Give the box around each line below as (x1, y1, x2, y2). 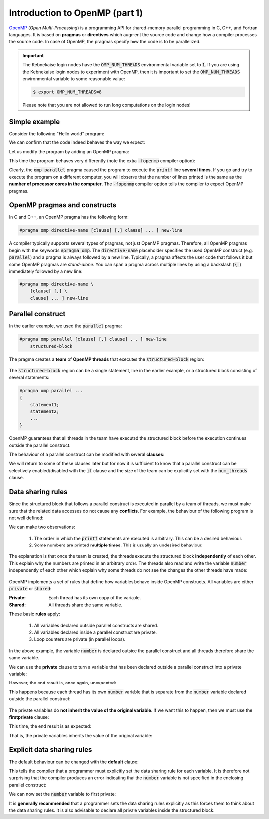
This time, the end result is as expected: (9, 723, 92, 729)
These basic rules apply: (9, 611, 60, 617)
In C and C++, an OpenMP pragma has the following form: (9, 214, 129, 220)
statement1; (30, 402, 60, 408)
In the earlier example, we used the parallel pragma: (9, 323, 122, 329)
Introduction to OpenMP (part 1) (9, 7, 143, 18)
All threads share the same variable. (48, 602, 123, 608)
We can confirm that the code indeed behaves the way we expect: (9, 139, 145, 145)
